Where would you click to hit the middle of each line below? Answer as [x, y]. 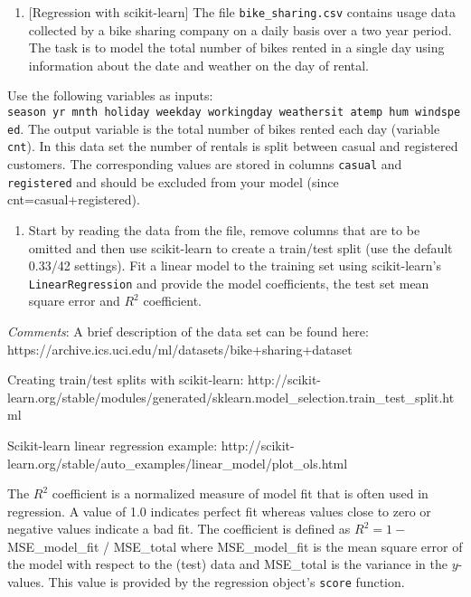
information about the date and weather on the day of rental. [199, 65]
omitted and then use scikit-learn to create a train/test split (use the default [240, 247]
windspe [438, 113]
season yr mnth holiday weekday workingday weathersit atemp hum [208, 113]
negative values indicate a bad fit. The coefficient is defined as [179, 529]
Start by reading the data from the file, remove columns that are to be [224, 229]
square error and [74, 301]
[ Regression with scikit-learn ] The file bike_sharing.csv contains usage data [242, 12]
